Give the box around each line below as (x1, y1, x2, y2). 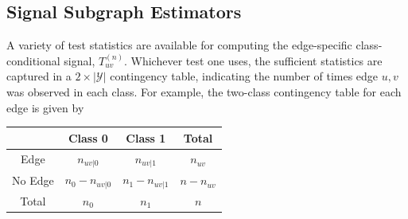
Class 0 (68, 129, 108, 146)
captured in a (6, 68, 72, 84)
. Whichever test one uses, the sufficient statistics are (123, 52, 383, 68)
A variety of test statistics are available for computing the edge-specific (6, 37, 352, 53)
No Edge (12, 172, 54, 189)
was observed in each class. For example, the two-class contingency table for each (6, 83, 402, 100)
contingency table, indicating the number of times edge (110, 68, 379, 84)
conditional (6, 52, 60, 68)
